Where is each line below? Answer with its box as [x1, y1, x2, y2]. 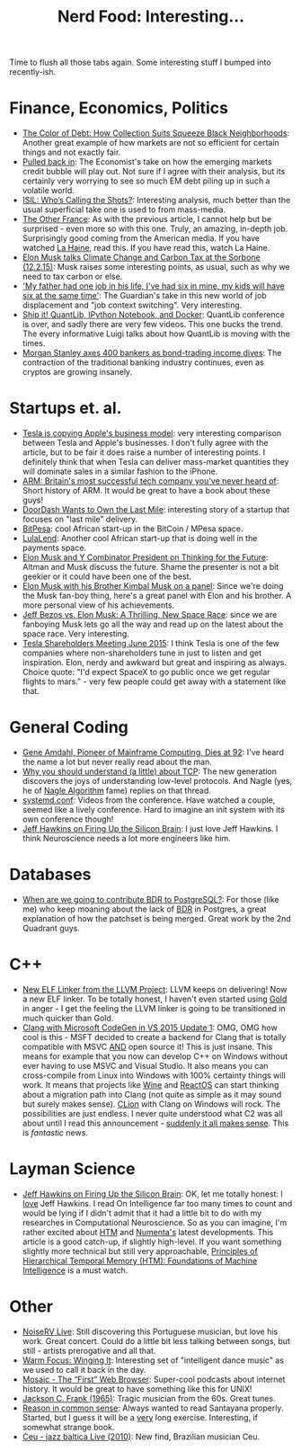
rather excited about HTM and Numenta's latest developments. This [22, 1226, 274, 1237]
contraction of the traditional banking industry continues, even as [22, 357, 265, 368]
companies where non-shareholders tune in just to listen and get [22, 647, 262, 658]
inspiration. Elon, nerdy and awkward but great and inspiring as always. [22, 657, 288, 668]
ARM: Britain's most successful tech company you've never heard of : [22, 476, 279, 486]
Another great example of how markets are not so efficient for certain [22, 138, 280, 148]
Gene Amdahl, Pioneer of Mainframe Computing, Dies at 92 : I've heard [22, 747, 285, 757]
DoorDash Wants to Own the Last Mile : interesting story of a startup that [22, 504, 290, 515]
